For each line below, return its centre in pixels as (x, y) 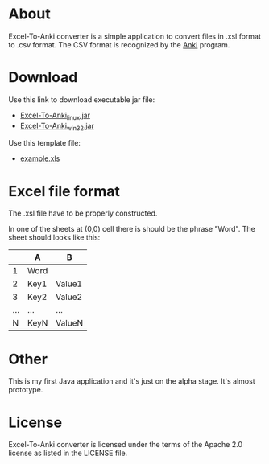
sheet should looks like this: (54, 237)
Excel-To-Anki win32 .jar (57, 127)
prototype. (26, 390)
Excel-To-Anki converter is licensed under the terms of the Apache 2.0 (126, 445)
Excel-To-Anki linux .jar (55, 116)
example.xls (40, 158)
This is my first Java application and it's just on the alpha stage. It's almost (132, 381)
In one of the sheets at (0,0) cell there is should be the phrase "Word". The (132, 229)
